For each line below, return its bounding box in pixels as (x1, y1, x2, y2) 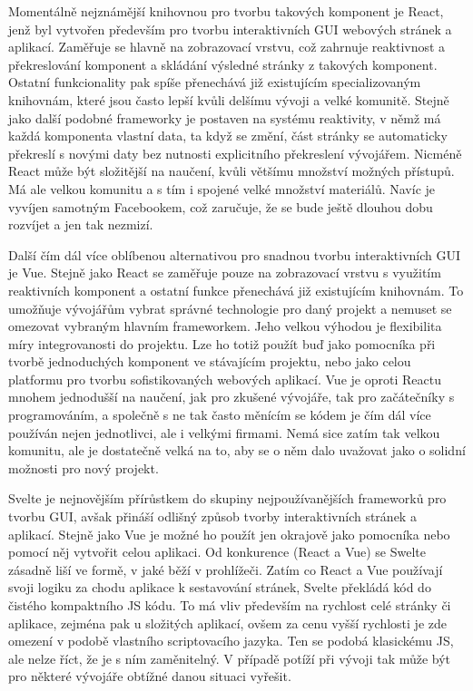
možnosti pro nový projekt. (8, 458, 159, 477)
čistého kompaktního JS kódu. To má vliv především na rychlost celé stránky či (8, 596, 451, 614)
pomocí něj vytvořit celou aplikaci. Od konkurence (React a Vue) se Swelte (8, 542, 426, 561)
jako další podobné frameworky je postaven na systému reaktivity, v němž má (8, 108, 441, 127)
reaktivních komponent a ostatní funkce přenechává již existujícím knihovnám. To (8, 280, 464, 299)
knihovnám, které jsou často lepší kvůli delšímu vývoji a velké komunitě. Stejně (8, 90, 449, 109)
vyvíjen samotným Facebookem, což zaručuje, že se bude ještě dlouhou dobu (8, 197, 433, 216)
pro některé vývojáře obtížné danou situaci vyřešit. (8, 667, 291, 686)
